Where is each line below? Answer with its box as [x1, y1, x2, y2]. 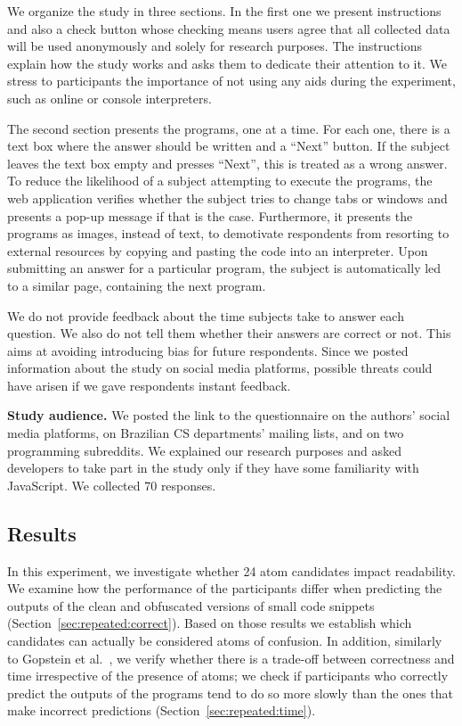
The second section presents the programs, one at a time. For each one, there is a [7, 119, 450, 137]
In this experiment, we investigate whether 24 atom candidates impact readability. [7, 561, 456, 580]
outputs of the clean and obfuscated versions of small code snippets [7, 596, 375, 615]
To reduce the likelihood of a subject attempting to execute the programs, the [7, 171, 433, 190]
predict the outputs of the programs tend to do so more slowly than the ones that [7, 683, 454, 702]
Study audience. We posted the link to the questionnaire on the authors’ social [7, 406, 450, 425]
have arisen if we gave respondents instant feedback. [7, 375, 291, 394]
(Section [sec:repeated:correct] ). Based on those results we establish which [7, 614, 412, 632]
